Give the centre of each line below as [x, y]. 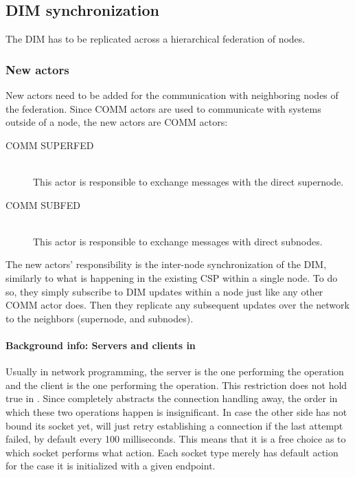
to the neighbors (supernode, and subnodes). [100, 318]
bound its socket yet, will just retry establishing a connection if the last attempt [174, 425]
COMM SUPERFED [50, 145]
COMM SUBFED [43, 204]
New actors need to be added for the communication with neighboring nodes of [172, 95]
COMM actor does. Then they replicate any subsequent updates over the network [177, 305]
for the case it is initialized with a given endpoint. [111, 466]
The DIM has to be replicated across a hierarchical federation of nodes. [156, 39]
